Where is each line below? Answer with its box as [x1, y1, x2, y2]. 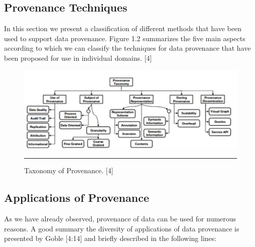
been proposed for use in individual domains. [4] [4, 52, 152, 63]
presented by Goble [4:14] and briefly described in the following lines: [4, 233, 217, 243]
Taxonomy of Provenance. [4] [24, 165, 113, 176]
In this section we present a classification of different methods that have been [4, 23, 241, 34]
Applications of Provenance [4, 190, 149, 205]
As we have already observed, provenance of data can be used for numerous [4, 213, 236, 224]
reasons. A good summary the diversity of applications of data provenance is [4, 223, 239, 233]
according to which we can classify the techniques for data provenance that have [4, 43, 251, 53]
